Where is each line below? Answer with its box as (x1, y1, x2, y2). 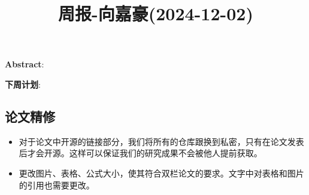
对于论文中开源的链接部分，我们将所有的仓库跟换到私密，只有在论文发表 (19, 135, 304, 147)
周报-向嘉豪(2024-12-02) (57, 1, 253, 26)
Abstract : (5, 58, 44, 70)
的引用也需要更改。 (19, 178, 95, 191)
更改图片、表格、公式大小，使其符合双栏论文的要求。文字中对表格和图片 (19, 166, 304, 179)
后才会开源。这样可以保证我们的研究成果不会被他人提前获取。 (19, 147, 262, 159)
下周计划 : (5, 78, 41, 90)
